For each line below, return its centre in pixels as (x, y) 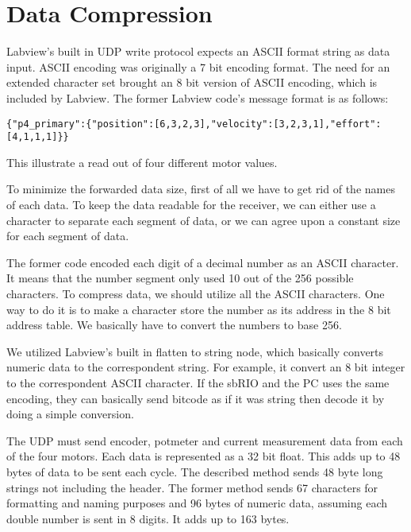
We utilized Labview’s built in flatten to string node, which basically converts (195, 351)
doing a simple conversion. (70, 414)
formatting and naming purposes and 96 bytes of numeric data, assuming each (197, 503)
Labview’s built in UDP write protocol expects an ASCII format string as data (198, 51)
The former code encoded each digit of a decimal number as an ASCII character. (203, 262)
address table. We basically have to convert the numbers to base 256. (174, 325)
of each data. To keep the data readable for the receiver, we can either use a (191, 204)
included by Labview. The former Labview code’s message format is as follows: (198, 97)
